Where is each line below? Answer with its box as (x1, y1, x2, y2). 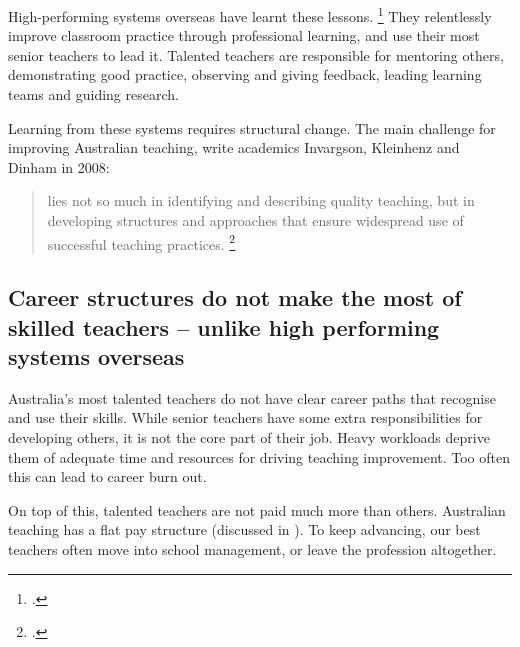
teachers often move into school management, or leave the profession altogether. (8, 538, 497, 559)
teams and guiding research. (8, 84, 179, 105)
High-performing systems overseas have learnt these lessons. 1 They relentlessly (8, 3, 492, 26)
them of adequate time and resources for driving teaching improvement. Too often (8, 446, 511, 467)
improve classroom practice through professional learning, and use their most (8, 25, 480, 46)
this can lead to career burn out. (8, 466, 207, 487)
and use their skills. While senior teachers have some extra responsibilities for (8, 407, 483, 428)
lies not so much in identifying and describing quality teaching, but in (47, 190, 475, 211)
